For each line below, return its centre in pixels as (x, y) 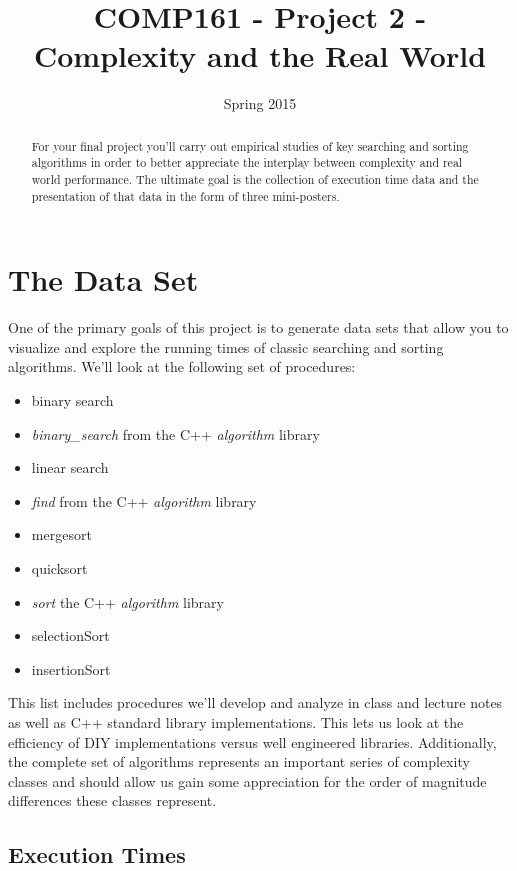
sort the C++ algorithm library (127, 601)
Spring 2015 (260, 103)
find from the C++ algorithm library (144, 500)
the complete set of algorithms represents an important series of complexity (239, 761)
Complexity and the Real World (260, 55)
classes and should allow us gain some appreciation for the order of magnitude (247, 780)
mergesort (61, 534)
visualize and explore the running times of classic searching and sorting (226, 346)
